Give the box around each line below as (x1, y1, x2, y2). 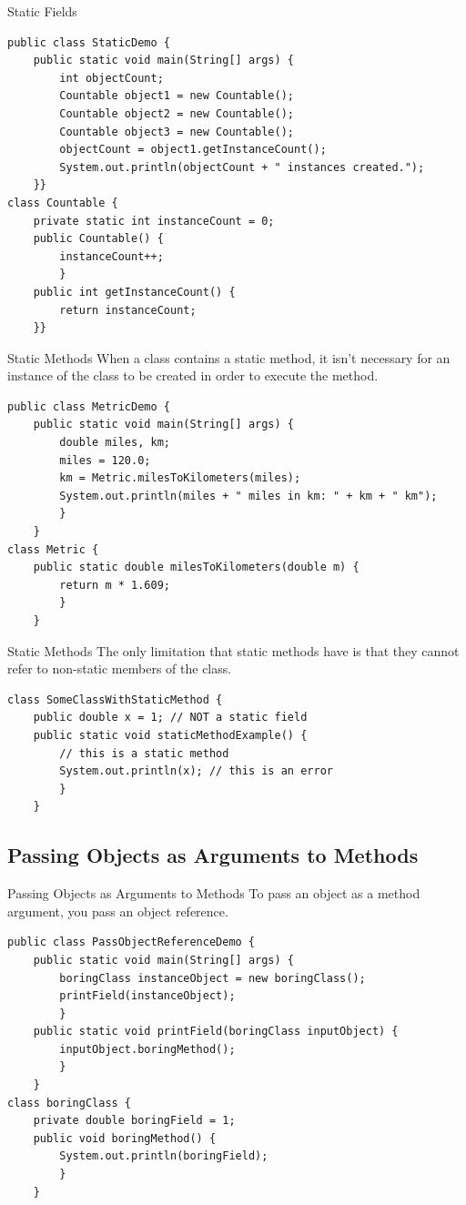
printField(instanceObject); (59, 989, 236, 1003)
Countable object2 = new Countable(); (59, 106, 294, 120)
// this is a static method (59, 746, 229, 760)
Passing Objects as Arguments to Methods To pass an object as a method (7, 884, 420, 903)
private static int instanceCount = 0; (33, 214, 275, 228)
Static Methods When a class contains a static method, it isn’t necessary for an (7, 348, 451, 367)
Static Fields (7, 2, 77, 20)
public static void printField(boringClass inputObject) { (33, 1025, 399, 1038)
